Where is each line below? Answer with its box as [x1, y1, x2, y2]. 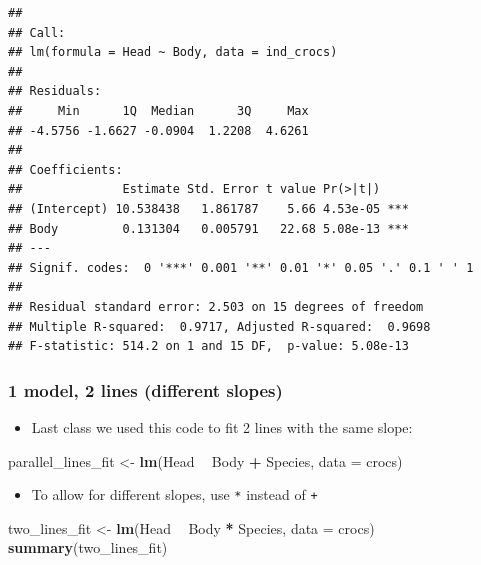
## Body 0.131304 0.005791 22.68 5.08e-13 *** [8, 221, 409, 236]
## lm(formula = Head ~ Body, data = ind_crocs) [8, 45, 338, 60]
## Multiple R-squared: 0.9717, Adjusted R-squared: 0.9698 [8, 319, 431, 334]
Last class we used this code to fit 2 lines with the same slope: [31, 416, 413, 437]
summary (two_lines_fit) [8, 537, 168, 558]
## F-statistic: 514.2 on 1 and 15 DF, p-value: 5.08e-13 [8, 339, 409, 354]
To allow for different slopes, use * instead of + [31, 484, 318, 505]
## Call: [8, 25, 66, 40]
